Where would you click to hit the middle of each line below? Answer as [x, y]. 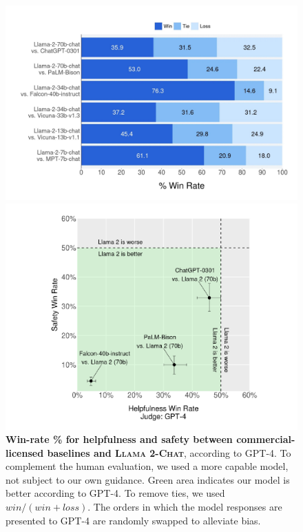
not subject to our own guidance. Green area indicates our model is [148, 479]
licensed [25, 452]
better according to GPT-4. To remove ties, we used [115, 493]
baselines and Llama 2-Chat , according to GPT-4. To [169, 452]
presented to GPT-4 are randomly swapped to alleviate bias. [133, 520]
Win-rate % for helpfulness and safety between [119, 439]
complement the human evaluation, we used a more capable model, [147, 466]
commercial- [266, 439]
